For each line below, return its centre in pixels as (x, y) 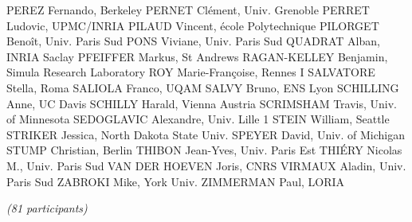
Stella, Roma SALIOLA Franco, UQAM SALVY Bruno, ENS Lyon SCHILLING (203, 87)
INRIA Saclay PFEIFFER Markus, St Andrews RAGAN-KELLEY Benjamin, (197, 56)
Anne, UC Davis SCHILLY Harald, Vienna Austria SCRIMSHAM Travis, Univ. (202, 103)
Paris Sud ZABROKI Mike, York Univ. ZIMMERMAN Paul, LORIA (176, 181)
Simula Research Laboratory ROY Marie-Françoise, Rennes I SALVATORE (191, 72)
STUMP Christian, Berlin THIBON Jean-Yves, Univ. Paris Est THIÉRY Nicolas (204, 150)
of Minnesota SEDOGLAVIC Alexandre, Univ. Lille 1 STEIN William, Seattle (198, 119)
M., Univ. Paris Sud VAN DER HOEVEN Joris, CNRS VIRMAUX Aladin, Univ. (206, 165)
